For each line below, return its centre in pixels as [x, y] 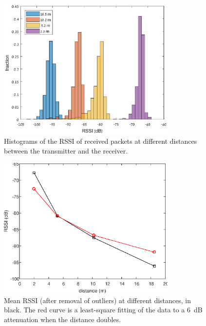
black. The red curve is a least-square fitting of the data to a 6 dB [103, 310]
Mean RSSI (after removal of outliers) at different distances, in [98, 300]
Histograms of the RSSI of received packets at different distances [101, 141]
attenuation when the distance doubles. [63, 319]
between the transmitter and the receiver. [66, 150]
